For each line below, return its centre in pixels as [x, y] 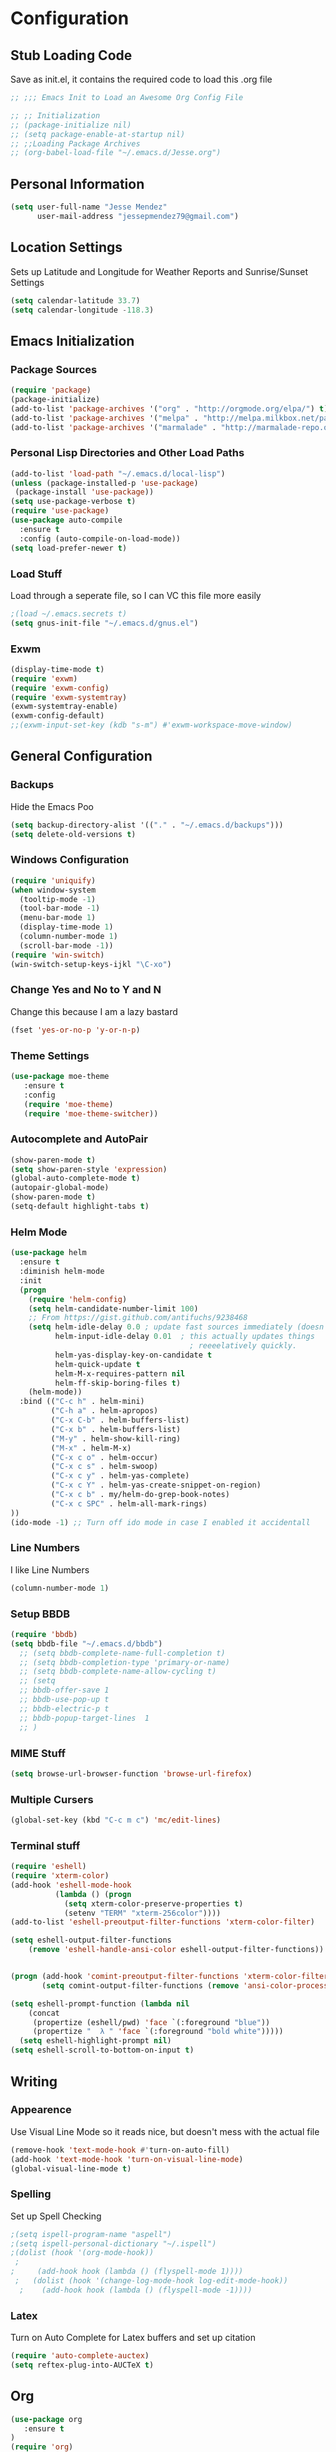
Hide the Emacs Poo [52, 806]
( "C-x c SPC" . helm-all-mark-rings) [129, 1503]
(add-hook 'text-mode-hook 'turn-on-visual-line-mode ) [127, 2159]
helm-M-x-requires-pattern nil [120, 1373]
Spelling [31, 2194]
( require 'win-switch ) [57, 955]
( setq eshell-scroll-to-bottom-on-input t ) [102, 2050]
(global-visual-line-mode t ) [71, 2168]
